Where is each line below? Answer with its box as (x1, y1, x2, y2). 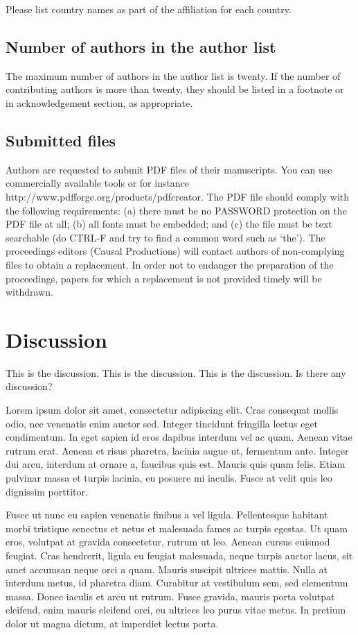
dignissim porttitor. (6, 484, 88, 498)
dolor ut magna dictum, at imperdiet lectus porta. (6, 616, 219, 630)
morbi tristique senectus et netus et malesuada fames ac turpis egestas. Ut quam (6, 520, 348, 535)
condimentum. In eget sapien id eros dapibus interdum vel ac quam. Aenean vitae (6, 430, 352, 444)
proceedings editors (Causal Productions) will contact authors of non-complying (6, 244, 345, 258)
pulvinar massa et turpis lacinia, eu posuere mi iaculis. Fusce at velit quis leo (6, 471, 332, 484)
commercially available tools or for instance (6, 176, 190, 190)
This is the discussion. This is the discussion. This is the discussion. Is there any (6, 365, 346, 380)
